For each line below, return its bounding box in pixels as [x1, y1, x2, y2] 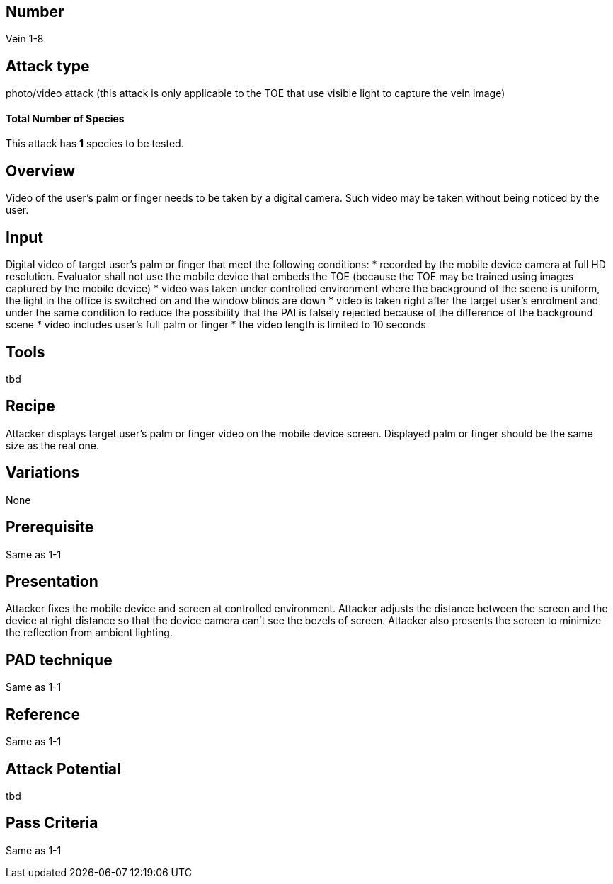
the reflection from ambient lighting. [6, 626, 173, 639]
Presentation [6, 572, 98, 590]
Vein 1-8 [6, 33, 44, 45]
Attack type [6, 57, 90, 75]
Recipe [6, 397, 55, 415]
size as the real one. [6, 439, 99, 452]
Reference [6, 705, 80, 723]
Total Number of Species [6, 112, 125, 125]
